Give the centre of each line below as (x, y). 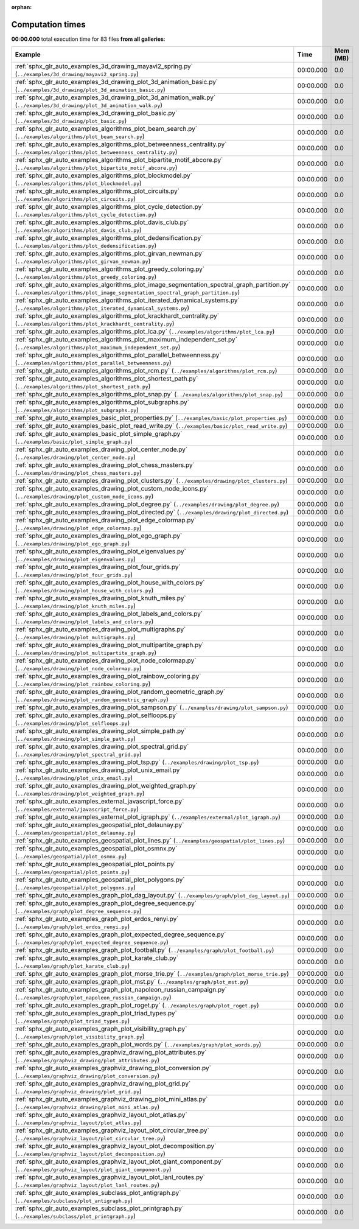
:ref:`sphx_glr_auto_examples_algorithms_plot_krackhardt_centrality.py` (117, 316)
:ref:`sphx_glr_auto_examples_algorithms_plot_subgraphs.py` (102, 402)
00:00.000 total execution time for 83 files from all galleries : (88, 39)
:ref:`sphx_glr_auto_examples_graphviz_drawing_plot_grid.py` (103, 1084)
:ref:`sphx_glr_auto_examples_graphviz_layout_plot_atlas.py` (101, 1115)
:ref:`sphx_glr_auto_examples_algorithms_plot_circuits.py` (97, 191)
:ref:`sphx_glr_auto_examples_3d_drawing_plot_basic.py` (96, 113)
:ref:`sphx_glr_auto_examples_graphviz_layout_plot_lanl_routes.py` (110, 1177)
